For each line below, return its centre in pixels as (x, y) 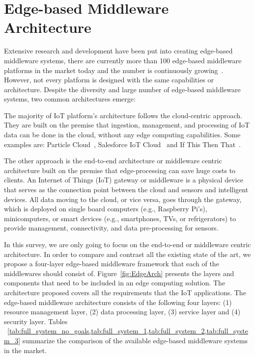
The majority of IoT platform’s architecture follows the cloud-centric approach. (123, 115)
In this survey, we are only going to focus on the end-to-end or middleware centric (127, 244)
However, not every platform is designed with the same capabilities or (109, 80)
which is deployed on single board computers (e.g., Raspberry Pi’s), (106, 209)
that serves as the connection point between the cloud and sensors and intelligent (126, 190)
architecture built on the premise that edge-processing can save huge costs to (120, 170)
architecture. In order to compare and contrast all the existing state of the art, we (127, 254)
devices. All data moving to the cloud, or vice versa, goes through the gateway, (123, 199)
